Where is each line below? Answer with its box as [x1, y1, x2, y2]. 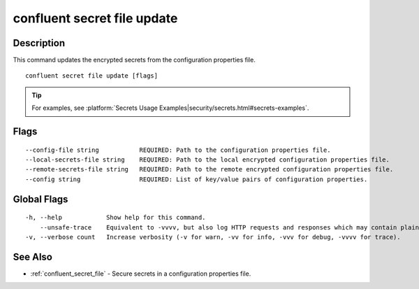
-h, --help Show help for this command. [25, 213, 206, 222]
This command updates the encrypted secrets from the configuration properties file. [13, 56, 256, 64]
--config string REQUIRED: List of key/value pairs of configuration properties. [25, 175, 368, 183]
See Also [13, 251, 52, 262]
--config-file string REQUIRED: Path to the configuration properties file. [25, 146, 331, 154]
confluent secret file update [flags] [25, 72, 159, 80]
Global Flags [13, 193, 68, 205]
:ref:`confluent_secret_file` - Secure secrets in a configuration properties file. [30, 269, 251, 278]
